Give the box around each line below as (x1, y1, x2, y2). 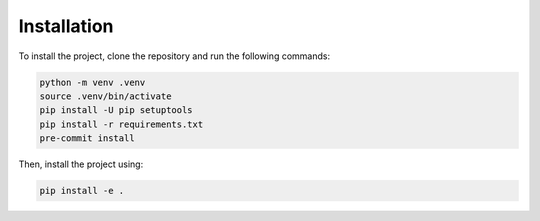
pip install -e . (39, 185, 125, 197)
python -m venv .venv (39, 76, 146, 88)
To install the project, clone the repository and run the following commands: (18, 50, 330, 62)
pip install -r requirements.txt (39, 118, 204, 130)
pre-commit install (39, 133, 135, 144)
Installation (18, 15, 114, 37)
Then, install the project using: (18, 158, 144, 170)
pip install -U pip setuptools (39, 105, 194, 116)
